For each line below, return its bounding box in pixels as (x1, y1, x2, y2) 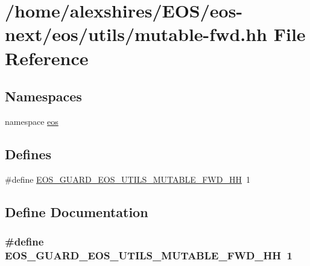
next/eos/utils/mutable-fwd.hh (5, 22, 268, 46)
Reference (5, 45, 89, 70)
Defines (5, 144, 52, 163)
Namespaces (5, 87, 82, 106)
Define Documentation (5, 202, 148, 221)
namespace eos (5, 115, 59, 127)
